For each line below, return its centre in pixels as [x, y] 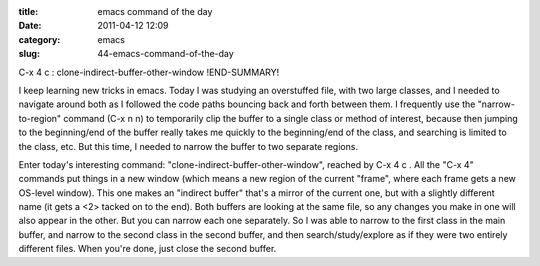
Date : [30, 26]
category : [39, 39]
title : [28, 11]
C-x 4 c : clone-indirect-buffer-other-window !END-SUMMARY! [149, 72]
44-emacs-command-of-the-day [165, 54]
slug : [29, 54]
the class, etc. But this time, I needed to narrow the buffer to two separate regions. [188, 146]
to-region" [40, 118]
